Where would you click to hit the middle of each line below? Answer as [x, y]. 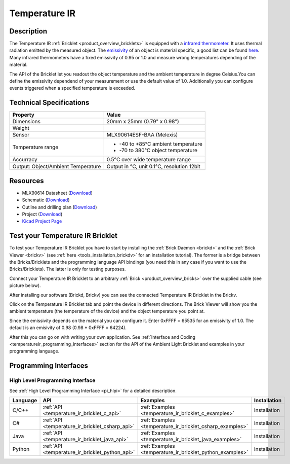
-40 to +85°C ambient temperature [161, 144]
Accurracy [25, 160]
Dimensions [26, 122]
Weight [21, 128]
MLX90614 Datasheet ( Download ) [57, 193]
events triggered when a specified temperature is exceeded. [72, 88]
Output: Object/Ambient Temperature [57, 166]
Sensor [21, 135]
